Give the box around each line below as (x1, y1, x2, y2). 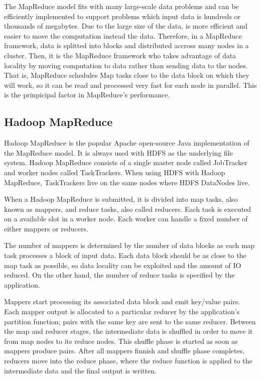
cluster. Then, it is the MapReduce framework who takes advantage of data (4, 50, 236, 60)
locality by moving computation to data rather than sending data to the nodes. (4, 60, 248, 70)
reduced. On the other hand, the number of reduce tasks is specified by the (4, 270, 235, 280)
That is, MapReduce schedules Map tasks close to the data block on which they (4, 70, 249, 80)
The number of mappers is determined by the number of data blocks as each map (4, 240, 255, 250)
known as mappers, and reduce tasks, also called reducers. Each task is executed (4, 203, 251, 214)
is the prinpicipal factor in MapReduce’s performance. (4, 89, 170, 100)
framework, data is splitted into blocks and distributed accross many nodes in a (4, 40, 249, 51)
